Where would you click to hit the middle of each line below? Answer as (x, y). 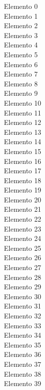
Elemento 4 (21, 45)
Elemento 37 (23, 364)
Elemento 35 (23, 344)
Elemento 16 (23, 161)
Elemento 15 (23, 151)
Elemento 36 (23, 354)
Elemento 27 (23, 267)
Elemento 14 (23, 141)
